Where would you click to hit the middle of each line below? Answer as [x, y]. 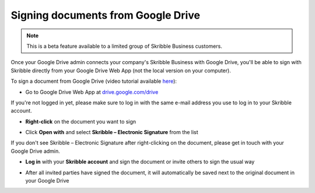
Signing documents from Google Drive [106, 15]
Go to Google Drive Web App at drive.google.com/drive [92, 92]
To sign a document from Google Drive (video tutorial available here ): [94, 81]
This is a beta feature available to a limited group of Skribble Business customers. [125, 46]
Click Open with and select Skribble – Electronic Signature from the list [112, 132]
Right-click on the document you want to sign [81, 121]
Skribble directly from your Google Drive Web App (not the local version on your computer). [121, 71]
